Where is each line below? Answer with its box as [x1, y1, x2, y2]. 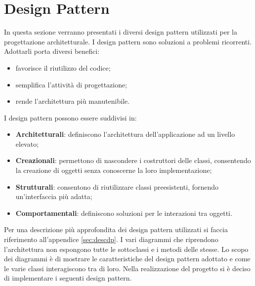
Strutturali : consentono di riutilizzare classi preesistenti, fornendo [15, 181, 219, 192]
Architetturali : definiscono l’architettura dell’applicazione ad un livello [15, 129, 235, 139]
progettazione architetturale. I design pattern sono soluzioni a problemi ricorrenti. [4, 36, 252, 46]
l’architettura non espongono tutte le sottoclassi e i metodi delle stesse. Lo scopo [4, 244, 249, 254]
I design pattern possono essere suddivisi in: [4, 112, 137, 123]
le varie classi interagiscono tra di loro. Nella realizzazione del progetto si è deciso [4, 263, 251, 273]
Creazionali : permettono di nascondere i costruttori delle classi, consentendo [15, 155, 251, 165]
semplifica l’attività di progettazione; [15, 79, 127, 89]
